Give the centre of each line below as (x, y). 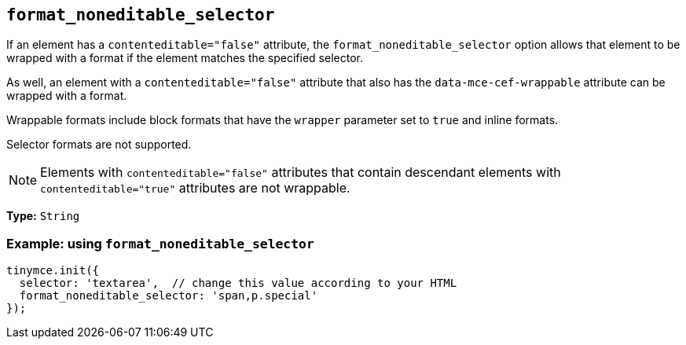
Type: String (43, 216)
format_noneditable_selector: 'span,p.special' (169, 296)
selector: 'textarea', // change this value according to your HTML (238, 283)
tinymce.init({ (53, 271)
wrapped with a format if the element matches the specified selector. (185, 58)
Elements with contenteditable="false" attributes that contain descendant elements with (301, 172)
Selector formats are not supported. (99, 145)
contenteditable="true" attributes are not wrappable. (195, 188)
